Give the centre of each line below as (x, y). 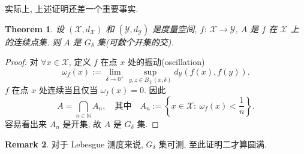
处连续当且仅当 (68, 90)
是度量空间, (175, 28)
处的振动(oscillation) (166, 62)
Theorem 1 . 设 (34, 28)
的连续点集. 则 (33, 41)
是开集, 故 (82, 123)
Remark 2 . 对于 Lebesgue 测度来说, (74, 144)
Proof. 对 (22, 62)
